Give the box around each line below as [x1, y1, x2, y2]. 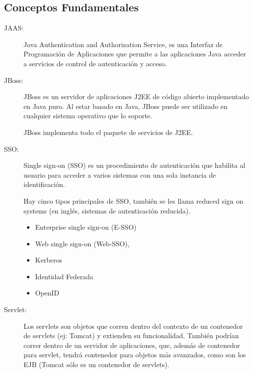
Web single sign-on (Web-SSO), [35, 238, 130, 248]
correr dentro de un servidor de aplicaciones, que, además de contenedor [24, 340, 240, 350]
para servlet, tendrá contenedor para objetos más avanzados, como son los [24, 349, 246, 360]
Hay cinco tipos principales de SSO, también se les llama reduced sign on [24, 195, 244, 206]
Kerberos [35, 255, 62, 265]
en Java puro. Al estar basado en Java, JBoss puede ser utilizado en [24, 101, 228, 111]
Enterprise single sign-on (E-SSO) [35, 222, 137, 232]
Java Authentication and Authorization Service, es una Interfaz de [24, 39, 223, 49]
